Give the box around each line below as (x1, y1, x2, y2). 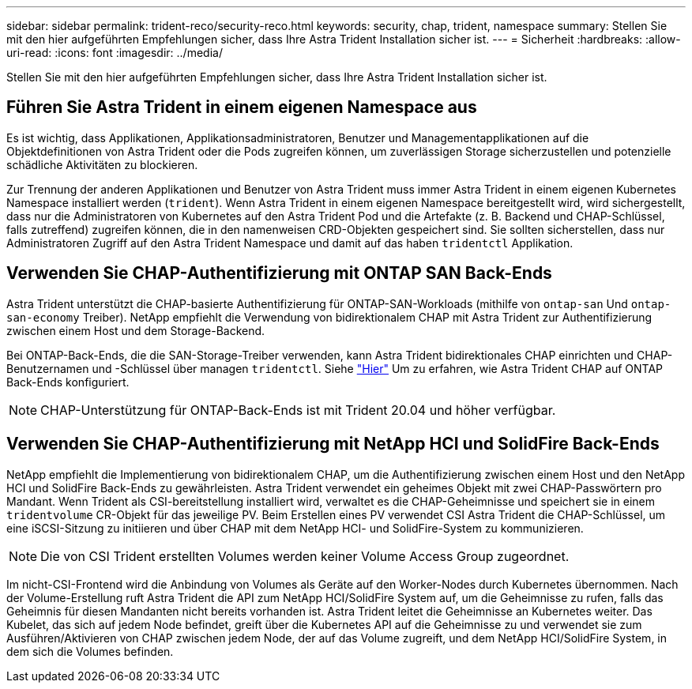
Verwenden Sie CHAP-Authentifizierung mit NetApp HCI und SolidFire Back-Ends (6, 434, 660, 454)
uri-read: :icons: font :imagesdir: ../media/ (6, 46, 223, 59)
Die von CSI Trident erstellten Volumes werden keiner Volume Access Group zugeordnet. (40, 548, 570, 564)
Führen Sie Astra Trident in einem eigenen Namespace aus (6, 97, 477, 118)
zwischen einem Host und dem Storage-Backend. (6, 323, 265, 337)
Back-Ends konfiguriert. (6, 375, 130, 389)
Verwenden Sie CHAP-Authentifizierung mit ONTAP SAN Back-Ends (6, 263, 552, 284)
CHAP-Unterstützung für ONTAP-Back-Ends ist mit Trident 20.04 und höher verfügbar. (40, 401, 556, 418)
